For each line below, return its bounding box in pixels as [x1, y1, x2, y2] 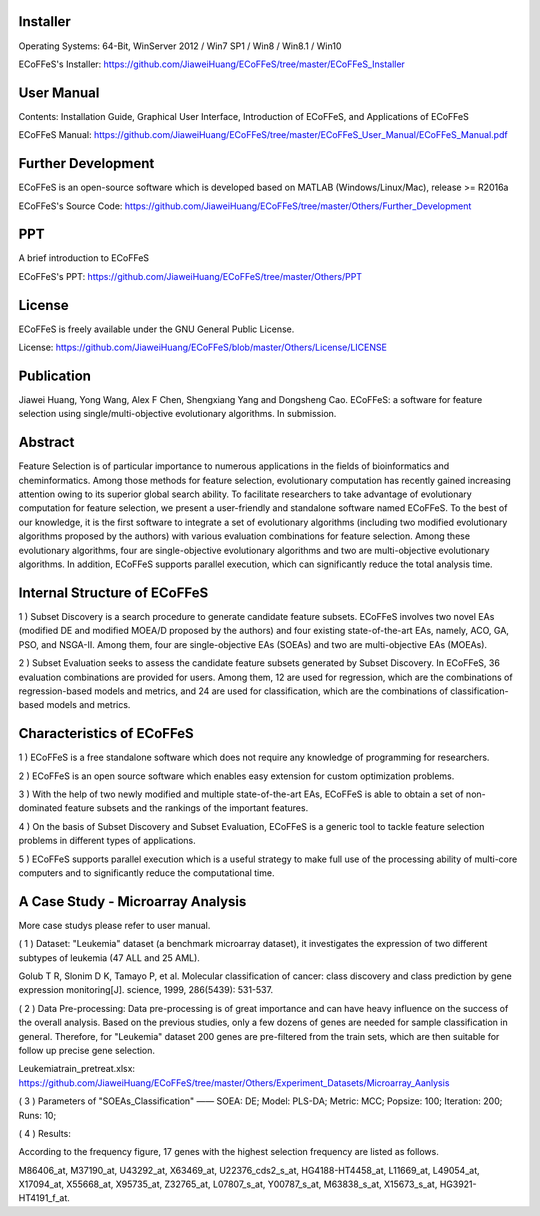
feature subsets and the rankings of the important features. [64, 802, 309, 814]
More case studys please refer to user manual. [18, 919, 211, 931]
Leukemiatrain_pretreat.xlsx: [18, 1063, 135, 1075]
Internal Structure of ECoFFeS [18, 584, 209, 601]
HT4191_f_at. [18, 1192, 70, 1204]
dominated [18, 802, 63, 814]
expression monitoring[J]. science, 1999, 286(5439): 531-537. [18, 984, 274, 996]
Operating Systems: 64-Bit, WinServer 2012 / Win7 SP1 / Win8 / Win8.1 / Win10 [18, 40, 342, 52]
